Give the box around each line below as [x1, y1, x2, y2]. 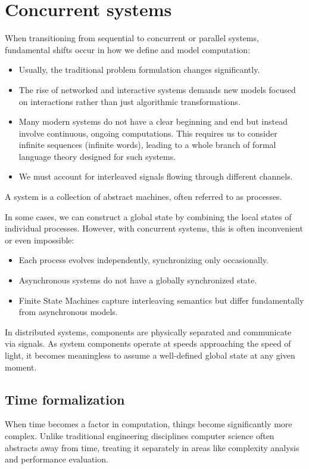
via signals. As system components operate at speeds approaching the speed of [5, 337, 291, 350]
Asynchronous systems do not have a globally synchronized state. [18, 274, 257, 286]
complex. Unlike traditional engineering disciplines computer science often [5, 429, 274, 442]
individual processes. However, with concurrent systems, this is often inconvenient [5, 222, 303, 234]
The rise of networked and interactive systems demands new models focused [18, 83, 296, 95]
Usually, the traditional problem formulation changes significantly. [18, 63, 260, 76]
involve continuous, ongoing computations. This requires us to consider [18, 126, 277, 139]
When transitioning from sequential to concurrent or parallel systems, [5, 32, 259, 44]
